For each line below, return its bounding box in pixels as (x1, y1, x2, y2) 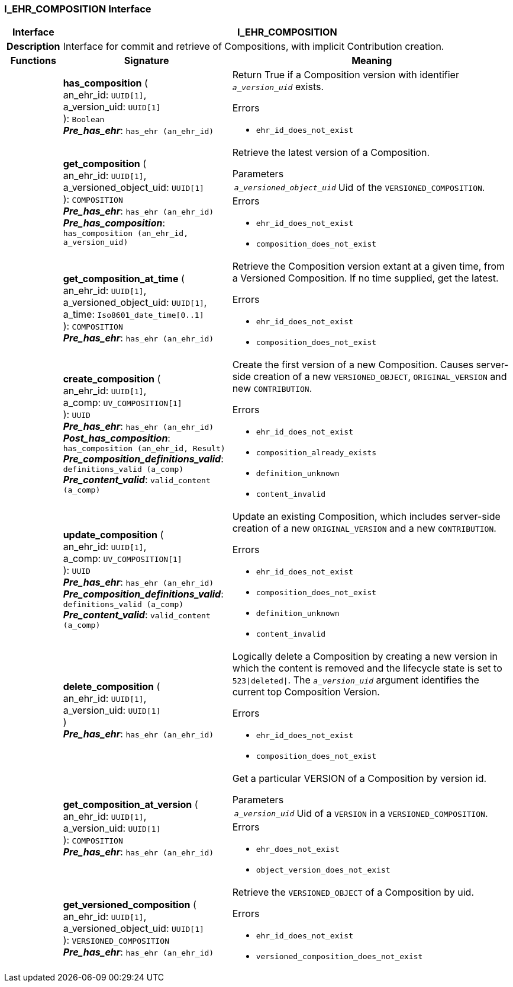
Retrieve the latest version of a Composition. (232, 146, 430, 159)
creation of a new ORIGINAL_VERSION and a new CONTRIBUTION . (232, 522, 496, 535)
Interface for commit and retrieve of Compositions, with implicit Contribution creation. (63, 40, 444, 53)
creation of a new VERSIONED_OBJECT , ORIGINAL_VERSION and (253, 370, 507, 383)
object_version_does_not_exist (256, 865, 391, 875)
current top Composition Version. (232, 686, 380, 698)
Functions (10, 55, 56, 67)
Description (7, 40, 60, 53)
